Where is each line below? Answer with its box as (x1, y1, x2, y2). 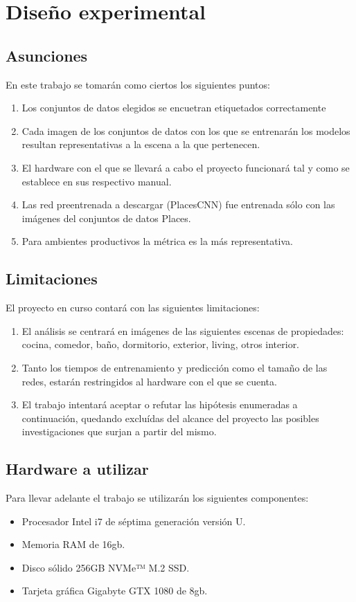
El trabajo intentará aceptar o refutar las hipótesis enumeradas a (21, 397, 298, 412)
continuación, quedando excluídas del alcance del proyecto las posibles (21, 410, 319, 425)
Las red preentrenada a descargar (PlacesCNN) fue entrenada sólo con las (21, 197, 335, 212)
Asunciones (6, 44, 88, 66)
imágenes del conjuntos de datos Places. (21, 210, 191, 225)
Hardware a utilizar (6, 458, 149, 480)
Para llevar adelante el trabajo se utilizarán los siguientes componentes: (6, 491, 309, 505)
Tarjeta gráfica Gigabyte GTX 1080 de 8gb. (21, 583, 208, 598)
